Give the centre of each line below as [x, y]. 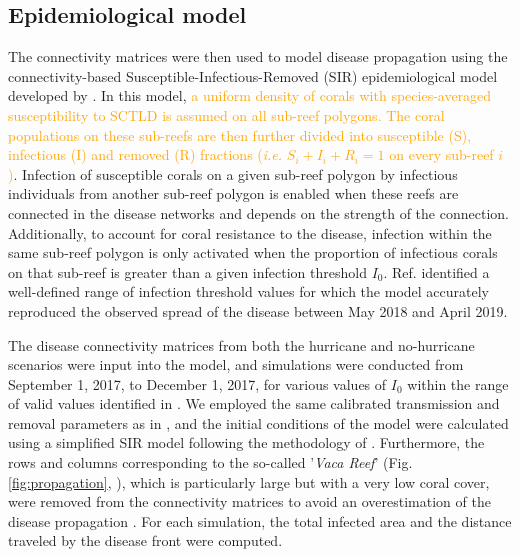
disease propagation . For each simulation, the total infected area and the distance [260, 520]
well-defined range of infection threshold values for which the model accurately [248, 291]
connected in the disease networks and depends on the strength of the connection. [258, 212]
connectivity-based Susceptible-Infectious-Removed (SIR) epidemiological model [253, 75]
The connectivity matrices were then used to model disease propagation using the [258, 56]
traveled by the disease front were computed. [145, 540]
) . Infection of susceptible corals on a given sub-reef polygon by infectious [233, 173]
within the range [458, 383]
